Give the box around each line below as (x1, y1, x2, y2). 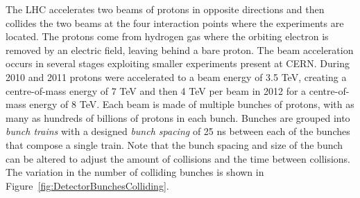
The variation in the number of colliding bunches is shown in (6, 165, 264, 179)
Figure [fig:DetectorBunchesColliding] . (6, 178, 169, 192)
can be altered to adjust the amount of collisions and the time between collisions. (6, 151, 351, 165)
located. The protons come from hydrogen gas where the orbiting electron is (6, 29, 329, 44)
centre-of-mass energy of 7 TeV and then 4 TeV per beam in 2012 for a (6, 83, 307, 98)
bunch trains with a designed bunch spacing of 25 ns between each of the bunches (6, 124, 350, 138)
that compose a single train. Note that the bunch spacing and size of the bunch (6, 137, 343, 152)
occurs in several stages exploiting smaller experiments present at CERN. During (6, 56, 350, 71)
